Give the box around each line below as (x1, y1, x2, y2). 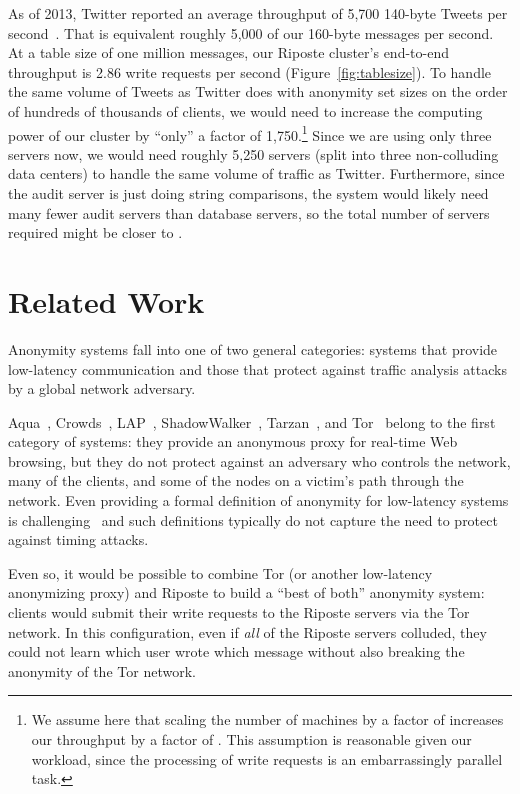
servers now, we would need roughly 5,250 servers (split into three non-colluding (8, 143, 499, 164)
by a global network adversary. (8, 378, 196, 399)
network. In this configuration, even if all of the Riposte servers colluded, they (8, 621, 487, 642)
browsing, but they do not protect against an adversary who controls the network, (8, 450, 511, 471)
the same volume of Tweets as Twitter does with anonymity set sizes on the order (8, 81, 508, 102)
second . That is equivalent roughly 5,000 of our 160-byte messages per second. (8, 22, 494, 43)
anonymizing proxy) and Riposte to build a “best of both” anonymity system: (8, 582, 485, 603)
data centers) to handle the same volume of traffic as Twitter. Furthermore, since (8, 163, 505, 184)
